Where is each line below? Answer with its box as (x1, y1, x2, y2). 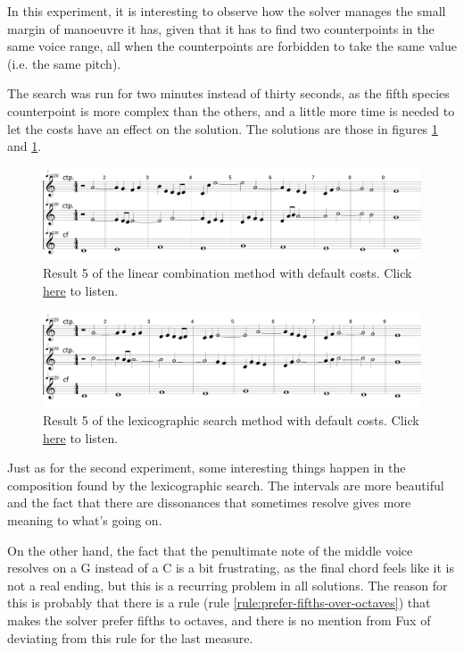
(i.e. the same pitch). (7, 54, 121, 72)
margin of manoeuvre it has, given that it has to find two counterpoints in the (7, 19, 435, 38)
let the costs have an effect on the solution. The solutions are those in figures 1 (7, 119, 438, 138)
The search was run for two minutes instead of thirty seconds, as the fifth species (7, 84, 450, 103)
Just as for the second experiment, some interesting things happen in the (7, 458, 406, 477)
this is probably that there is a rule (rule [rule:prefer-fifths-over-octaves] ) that (7, 593, 431, 612)
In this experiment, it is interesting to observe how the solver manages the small (7, 2, 446, 20)
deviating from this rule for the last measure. (7, 628, 253, 647)
